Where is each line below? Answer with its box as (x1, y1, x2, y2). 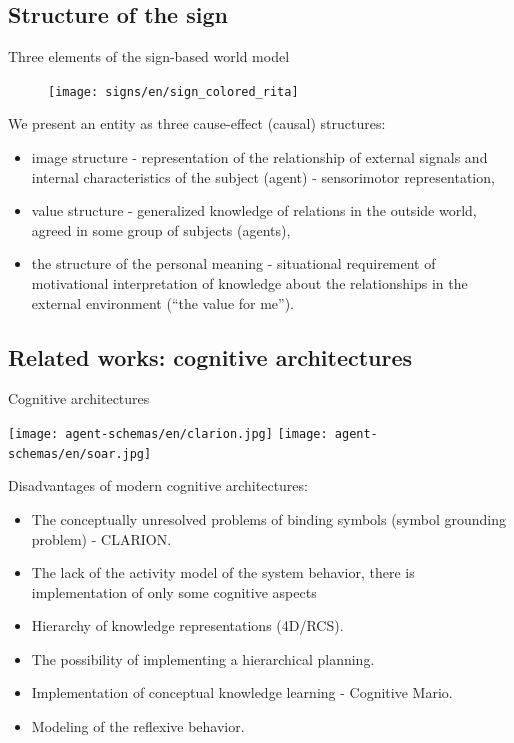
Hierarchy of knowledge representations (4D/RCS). (31, 615, 344, 636)
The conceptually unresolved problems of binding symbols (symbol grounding (31, 508, 507, 529)
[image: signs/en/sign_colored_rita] (48, 84, 299, 99)
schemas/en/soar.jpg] (8, 446, 152, 461)
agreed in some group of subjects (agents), (31, 219, 291, 240)
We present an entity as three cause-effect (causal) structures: (8, 113, 386, 134)
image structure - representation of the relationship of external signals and (31, 147, 488, 168)
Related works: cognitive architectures (8, 341, 413, 372)
